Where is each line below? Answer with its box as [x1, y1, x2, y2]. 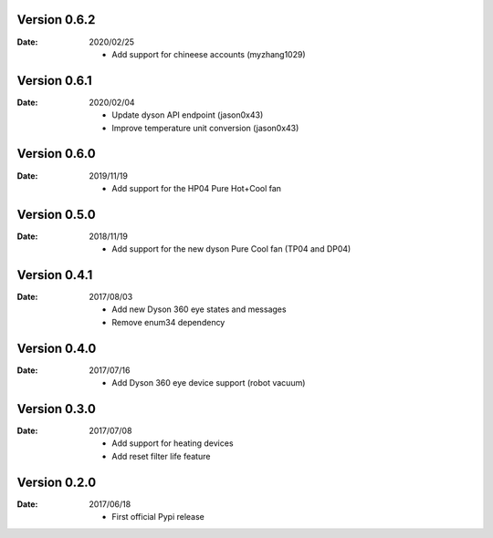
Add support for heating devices [111, 438, 234, 449]
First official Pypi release [111, 512, 205, 522]
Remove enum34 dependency [111, 316, 226, 327]
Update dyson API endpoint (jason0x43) [111, 109, 264, 120]
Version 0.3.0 [16, 401, 96, 417]
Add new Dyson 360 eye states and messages [111, 304, 287, 315]
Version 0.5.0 [16, 206, 96, 222]
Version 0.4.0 [16, 340, 97, 356]
